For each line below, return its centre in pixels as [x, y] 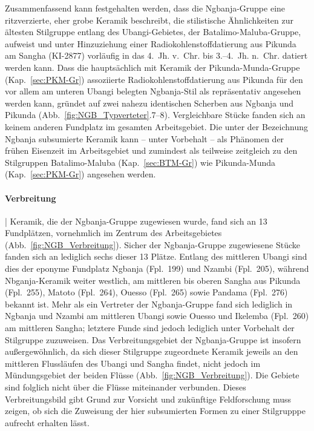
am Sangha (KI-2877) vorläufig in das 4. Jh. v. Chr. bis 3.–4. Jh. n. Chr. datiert [156, 55]
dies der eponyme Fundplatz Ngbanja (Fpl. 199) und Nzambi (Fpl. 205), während [157, 268]
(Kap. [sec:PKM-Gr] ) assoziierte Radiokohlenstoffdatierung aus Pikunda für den [154, 79]
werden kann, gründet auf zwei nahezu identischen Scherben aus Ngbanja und [149, 103]
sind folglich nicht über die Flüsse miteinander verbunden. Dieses [126, 387]
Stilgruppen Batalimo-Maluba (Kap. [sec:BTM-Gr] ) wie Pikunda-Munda [140, 162]
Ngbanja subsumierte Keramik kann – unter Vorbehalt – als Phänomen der [145, 138]
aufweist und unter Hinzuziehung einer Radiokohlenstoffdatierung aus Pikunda [151, 43]
